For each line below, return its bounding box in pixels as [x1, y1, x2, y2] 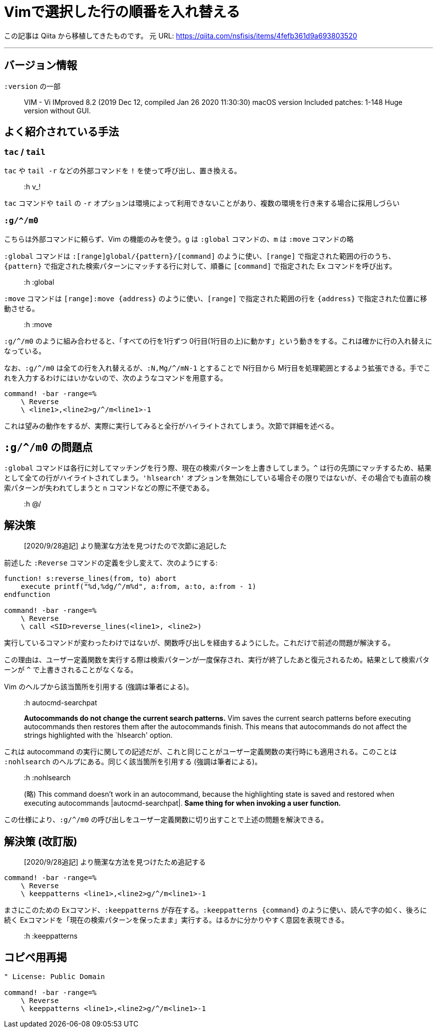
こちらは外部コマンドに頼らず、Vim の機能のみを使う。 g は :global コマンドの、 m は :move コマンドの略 [4, 234, 354, 243]
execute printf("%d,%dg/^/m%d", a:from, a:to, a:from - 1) [20, 582, 256, 591]
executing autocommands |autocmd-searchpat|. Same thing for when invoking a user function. [24, 799, 341, 808]
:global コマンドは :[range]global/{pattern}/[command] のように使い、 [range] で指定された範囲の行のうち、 [4, 251, 396, 260]
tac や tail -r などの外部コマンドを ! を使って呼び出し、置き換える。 [4, 166, 241, 175]
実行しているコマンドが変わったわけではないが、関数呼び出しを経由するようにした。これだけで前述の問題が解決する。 [4, 638, 395, 647]
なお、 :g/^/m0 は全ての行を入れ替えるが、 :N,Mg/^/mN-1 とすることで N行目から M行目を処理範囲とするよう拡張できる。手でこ [4, 363, 431, 372]
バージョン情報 [4, 59, 77, 72]
